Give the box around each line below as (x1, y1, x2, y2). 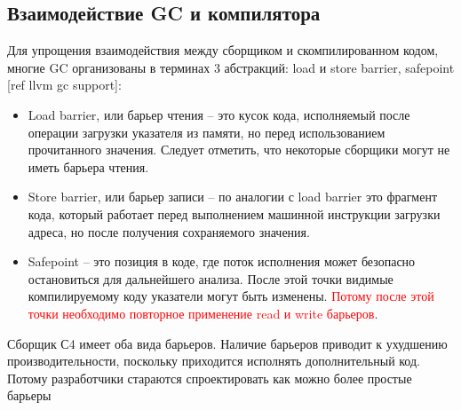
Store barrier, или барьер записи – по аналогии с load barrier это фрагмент (28, 187, 438, 206)
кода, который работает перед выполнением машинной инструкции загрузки (28, 204, 441, 223)
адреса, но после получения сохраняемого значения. (28, 222, 310, 240)
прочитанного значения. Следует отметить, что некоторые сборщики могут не (28, 140, 450, 159)
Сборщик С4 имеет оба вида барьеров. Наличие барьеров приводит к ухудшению (7, 334, 448, 352)
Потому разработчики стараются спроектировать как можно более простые (7, 368, 412, 387)
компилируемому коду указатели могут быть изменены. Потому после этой (28, 287, 434, 305)
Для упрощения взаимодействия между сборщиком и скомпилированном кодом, (7, 41, 439, 59)
